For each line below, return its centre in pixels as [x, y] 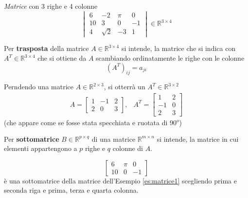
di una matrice [114, 139]
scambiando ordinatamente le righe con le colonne [170, 58]
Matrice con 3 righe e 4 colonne [51, 6]
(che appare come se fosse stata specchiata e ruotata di [86, 123]
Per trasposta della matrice [46, 48]
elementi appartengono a [41, 148]
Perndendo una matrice [39, 87]
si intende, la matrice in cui [198, 139]
